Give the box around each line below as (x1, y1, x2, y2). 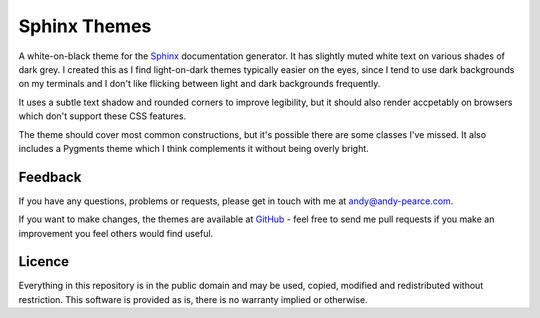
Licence (18, 253, 70, 270)
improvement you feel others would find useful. (18, 227, 214, 239)
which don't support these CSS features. (18, 110, 187, 122)
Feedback (18, 168, 82, 185)
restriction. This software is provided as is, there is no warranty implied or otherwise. (18, 293, 369, 305)
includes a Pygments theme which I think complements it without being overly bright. (18, 142, 369, 154)
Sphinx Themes (18, 15, 152, 37)
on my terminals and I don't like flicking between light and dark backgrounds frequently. (18, 78, 381, 90)
